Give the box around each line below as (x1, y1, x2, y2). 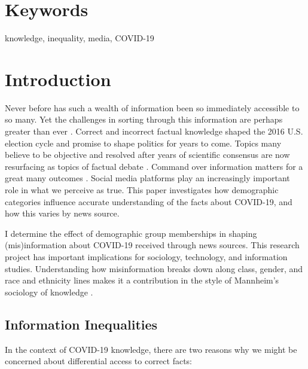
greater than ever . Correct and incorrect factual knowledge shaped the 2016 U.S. (5, 125, 303, 138)
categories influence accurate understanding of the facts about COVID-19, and (5, 195, 292, 208)
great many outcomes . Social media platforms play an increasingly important (5, 172, 290, 184)
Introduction (5, 66, 111, 91)
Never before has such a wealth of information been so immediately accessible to (5, 101, 300, 114)
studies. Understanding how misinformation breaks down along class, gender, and (5, 262, 303, 275)
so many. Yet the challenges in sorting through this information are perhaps (5, 113, 283, 126)
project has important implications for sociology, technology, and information (5, 250, 288, 263)
